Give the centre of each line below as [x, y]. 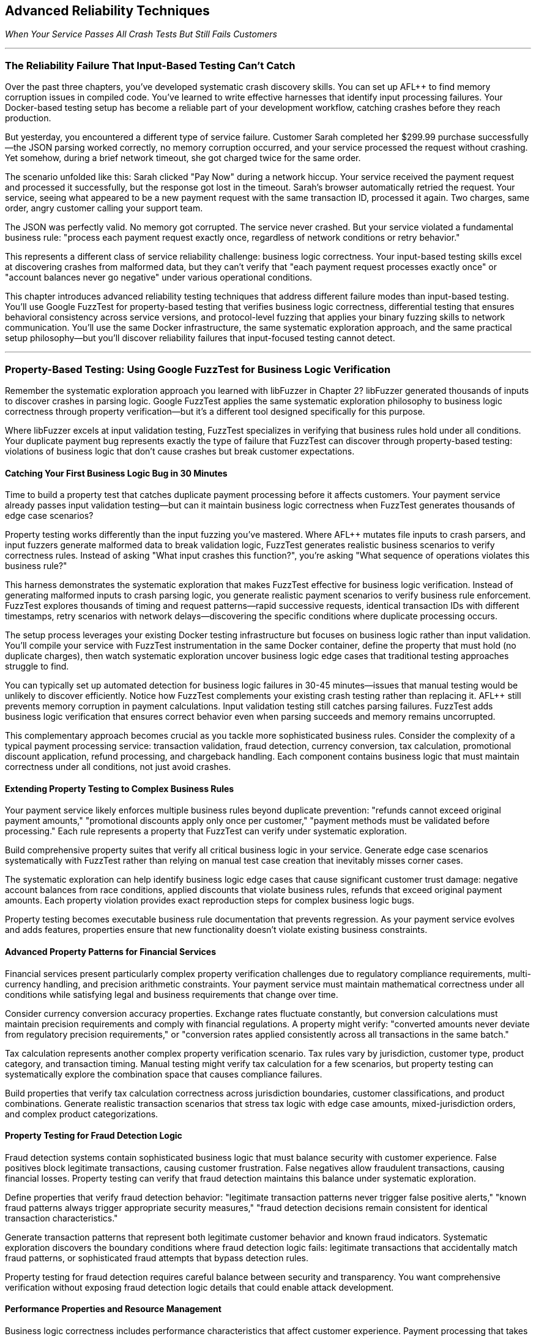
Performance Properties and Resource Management [113, 1309]
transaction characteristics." [61, 1218]
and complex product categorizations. [82, 1114]
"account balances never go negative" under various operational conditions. [159, 277]
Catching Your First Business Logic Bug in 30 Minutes [116, 473]
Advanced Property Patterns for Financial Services [111, 951]
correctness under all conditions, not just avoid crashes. [118, 767]
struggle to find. [37, 666]
